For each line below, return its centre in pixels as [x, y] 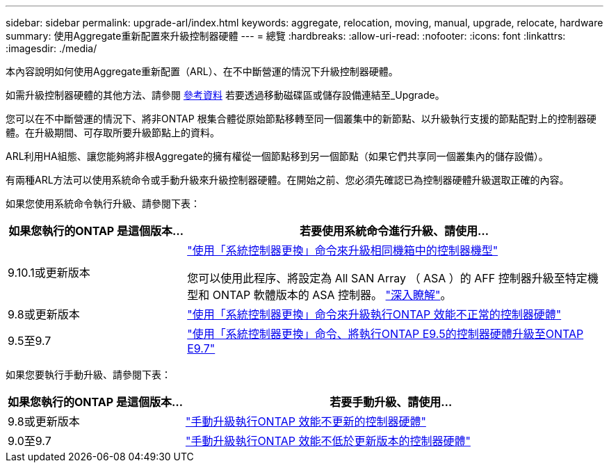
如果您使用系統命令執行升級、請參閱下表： [103, 203]
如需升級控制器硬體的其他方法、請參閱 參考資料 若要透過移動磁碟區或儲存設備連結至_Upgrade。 [225, 95]
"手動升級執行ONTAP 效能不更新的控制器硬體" [306, 421]
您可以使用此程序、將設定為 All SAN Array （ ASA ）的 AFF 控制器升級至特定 [387, 278]
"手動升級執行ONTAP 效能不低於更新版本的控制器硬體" [328, 441]
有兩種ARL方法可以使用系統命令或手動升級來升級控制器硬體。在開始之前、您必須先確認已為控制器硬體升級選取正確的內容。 [287, 180]
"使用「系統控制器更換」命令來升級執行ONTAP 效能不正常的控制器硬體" [374, 314]
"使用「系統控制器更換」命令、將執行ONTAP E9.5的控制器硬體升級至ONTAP [385, 334]
